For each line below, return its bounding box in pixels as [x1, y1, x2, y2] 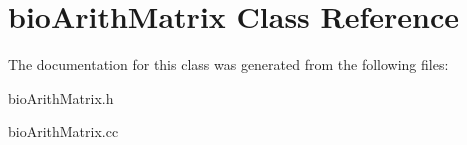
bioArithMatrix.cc [8, 121, 119, 142]
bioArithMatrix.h [8, 87, 114, 108]
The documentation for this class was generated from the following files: [8, 54, 449, 75]
